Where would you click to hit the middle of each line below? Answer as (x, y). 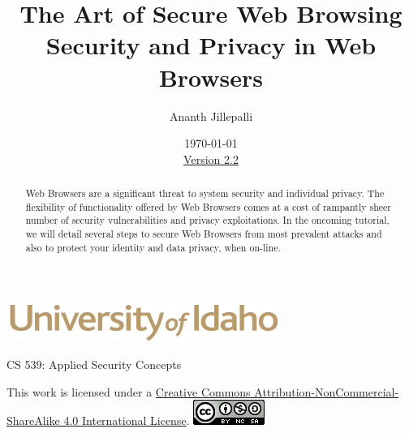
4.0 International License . (127, 420)
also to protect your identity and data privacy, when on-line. (153, 247)
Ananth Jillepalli (211, 116)
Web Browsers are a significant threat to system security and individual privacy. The (205, 193)
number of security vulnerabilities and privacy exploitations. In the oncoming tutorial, (207, 220)
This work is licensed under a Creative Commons (129, 391)
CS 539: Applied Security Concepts (94, 364)
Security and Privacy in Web (211, 45)
